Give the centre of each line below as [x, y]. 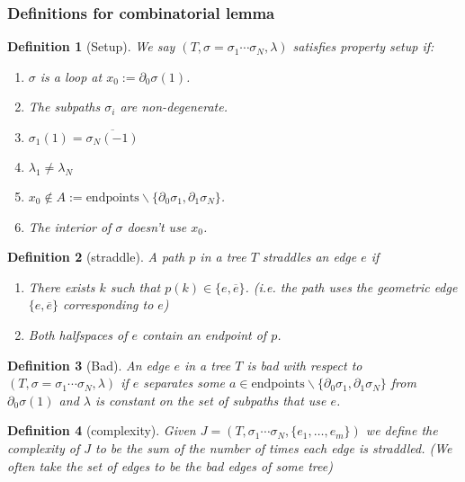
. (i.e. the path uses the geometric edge [351, 286]
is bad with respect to [304, 365]
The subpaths [64, 107]
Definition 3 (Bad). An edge [89, 365]
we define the [402, 430]
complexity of [44, 447]
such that [135, 286]
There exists [62, 286]
